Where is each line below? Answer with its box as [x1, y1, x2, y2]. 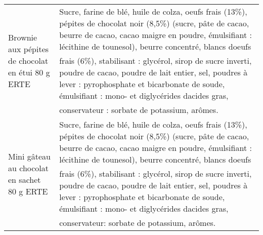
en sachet [8, 173, 41, 185]
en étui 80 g [8, 66, 50, 78]
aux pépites [8, 43, 49, 55]
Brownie [8, 31, 37, 43]
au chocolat [8, 162, 49, 174]
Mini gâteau [8, 150, 51, 162]
